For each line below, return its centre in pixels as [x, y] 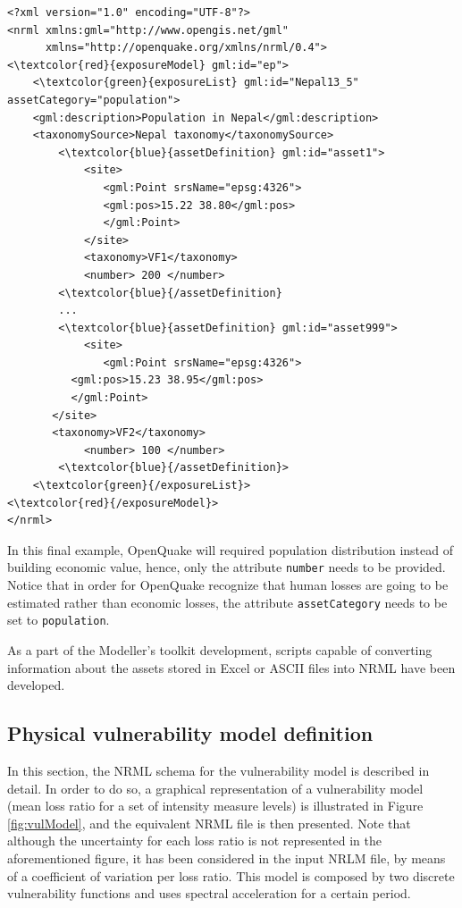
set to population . [59, 620]
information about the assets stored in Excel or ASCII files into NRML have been [231, 667]
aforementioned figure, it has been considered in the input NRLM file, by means [227, 858]
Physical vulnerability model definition [190, 733]
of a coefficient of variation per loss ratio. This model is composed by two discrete [231, 875]
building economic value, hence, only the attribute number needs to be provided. [227, 567]
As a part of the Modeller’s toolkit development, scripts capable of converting [220, 649]
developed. [36, 685]
